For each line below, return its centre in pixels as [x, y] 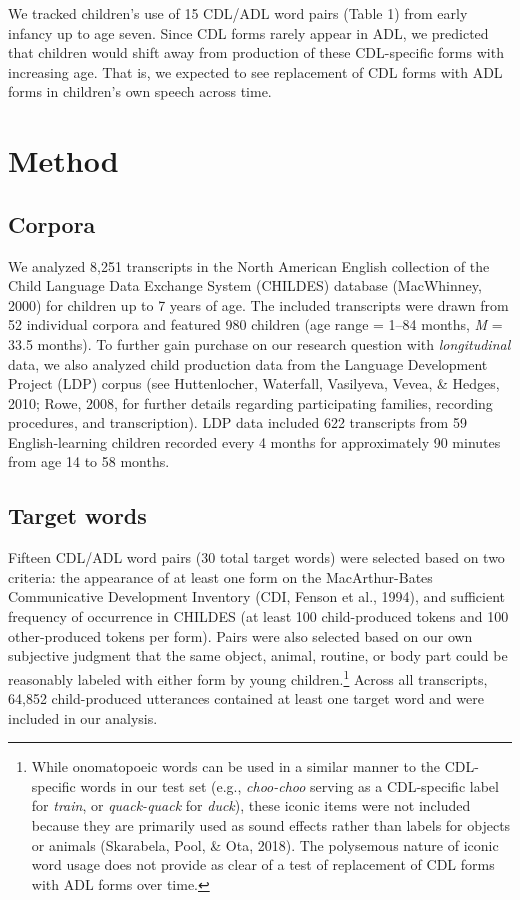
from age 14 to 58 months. [89, 461]
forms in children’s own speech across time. [140, 91]
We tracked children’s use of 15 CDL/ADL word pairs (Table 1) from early [238, 13]
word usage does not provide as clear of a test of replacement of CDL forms [263, 864]
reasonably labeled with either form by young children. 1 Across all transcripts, [248, 677]
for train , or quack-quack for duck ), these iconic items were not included [251, 805]
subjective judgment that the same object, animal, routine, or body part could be [258, 655]
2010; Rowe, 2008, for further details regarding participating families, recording [250, 402]
